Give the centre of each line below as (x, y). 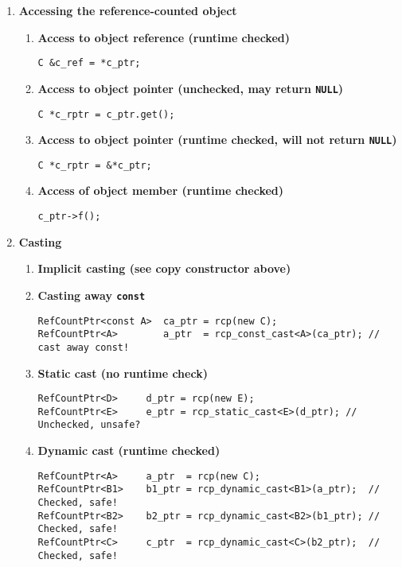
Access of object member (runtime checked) (161, 190)
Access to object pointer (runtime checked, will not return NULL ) (217, 140)
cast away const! (84, 347)
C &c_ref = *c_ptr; (89, 63)
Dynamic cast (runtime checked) (129, 450)
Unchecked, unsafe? (89, 425)
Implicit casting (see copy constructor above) (164, 268)
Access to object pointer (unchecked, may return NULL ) (191, 88)
